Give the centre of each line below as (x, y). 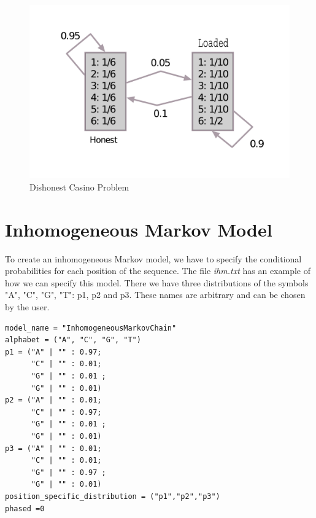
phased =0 (25, 508)
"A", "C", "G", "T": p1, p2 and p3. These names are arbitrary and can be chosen (155, 295)
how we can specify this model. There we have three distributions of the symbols (157, 282)
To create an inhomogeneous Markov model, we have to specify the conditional (153, 258)
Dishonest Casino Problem (79, 186)
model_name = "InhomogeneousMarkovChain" (91, 328)
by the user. (27, 307)
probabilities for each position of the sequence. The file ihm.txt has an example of (158, 271)
